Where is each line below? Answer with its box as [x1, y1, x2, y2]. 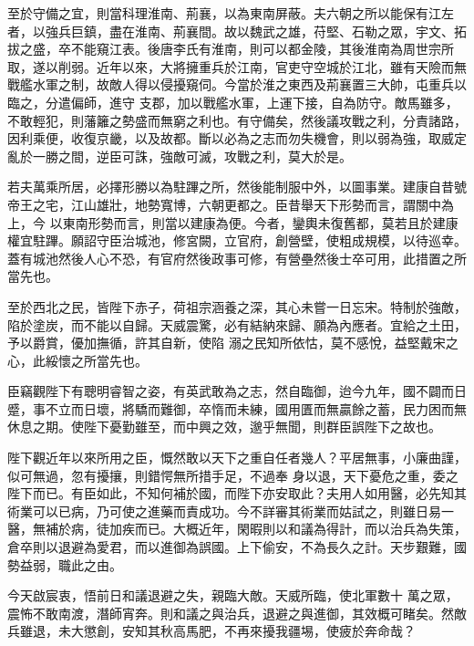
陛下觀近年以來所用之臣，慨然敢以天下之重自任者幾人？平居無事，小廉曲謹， [7, 448, 467, 467]
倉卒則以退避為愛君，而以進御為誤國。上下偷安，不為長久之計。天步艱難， [7, 537, 454, 557]
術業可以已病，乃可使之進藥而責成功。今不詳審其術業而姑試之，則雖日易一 [7, 501, 454, 520]
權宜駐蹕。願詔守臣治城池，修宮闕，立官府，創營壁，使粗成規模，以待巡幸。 [7, 231, 467, 250]
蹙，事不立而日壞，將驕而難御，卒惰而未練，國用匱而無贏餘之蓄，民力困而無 [7, 399, 467, 418]
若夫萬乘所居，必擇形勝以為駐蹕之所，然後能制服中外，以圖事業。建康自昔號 [7, 177, 467, 196]
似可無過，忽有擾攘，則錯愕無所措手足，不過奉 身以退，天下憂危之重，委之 [7, 465, 459, 484]
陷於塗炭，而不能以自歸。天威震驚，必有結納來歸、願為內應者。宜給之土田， [7, 315, 467, 334]
